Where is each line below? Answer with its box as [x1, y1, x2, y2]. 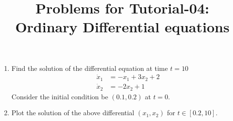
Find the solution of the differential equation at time [11, 63, 168, 73]
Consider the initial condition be [11, 91, 108, 101]
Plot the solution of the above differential [11, 108, 134, 118]
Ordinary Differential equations [15, 17, 230, 37]
